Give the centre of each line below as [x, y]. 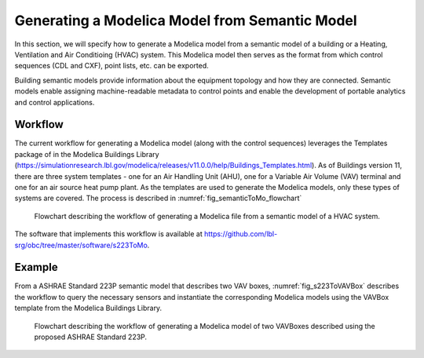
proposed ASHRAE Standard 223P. [91, 337]
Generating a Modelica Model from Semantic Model [186, 20]
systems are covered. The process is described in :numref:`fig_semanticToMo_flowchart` [158, 198]
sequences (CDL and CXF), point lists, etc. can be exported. [112, 66]
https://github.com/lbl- [241, 234]
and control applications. [55, 102]
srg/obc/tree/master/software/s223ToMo [81, 245]
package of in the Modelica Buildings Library [87, 154]
